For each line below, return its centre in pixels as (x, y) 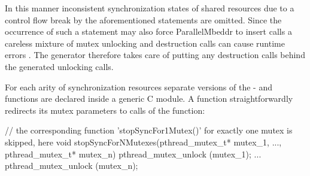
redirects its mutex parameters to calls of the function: (105, 110)
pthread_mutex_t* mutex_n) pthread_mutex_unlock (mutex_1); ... (133, 154)
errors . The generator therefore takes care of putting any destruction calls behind (155, 55)
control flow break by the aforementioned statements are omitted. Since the (143, 19)
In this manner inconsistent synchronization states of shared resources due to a (150, 8)
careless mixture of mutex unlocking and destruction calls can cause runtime (145, 43)
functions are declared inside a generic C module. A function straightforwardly (149, 98)
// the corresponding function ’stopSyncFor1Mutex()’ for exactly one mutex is (149, 130)
